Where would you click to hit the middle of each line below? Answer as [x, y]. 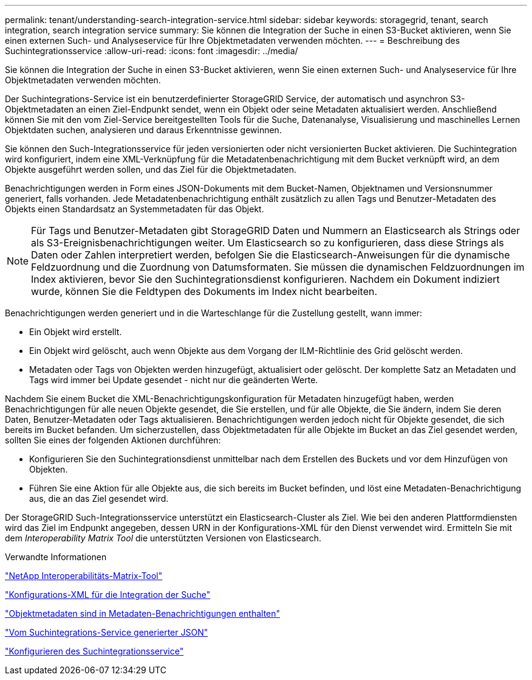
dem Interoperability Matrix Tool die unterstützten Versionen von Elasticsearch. [163, 538]
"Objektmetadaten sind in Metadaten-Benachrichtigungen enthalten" [143, 613]
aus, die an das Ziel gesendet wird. [99, 498]
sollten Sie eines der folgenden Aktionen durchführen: [113, 440]
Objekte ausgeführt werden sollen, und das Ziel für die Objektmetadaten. [151, 169]
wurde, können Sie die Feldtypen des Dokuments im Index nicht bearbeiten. [204, 291]
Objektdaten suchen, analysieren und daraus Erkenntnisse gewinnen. [143, 130]
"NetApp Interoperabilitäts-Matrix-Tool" [84, 576]
